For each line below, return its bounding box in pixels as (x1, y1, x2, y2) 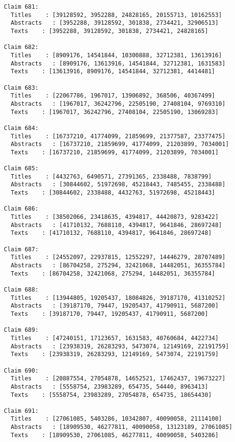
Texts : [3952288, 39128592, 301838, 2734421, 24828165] (11, 27, 208, 34)
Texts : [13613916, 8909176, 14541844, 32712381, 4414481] (11, 68, 215, 75)
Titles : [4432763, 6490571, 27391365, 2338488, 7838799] (11, 173, 212, 180)
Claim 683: (4, 84, 39, 91)
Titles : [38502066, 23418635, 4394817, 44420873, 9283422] (11, 213, 219, 221)
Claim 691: (4, 407, 39, 414)
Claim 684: (4, 124, 39, 131)
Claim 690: (4, 367, 39, 374)
